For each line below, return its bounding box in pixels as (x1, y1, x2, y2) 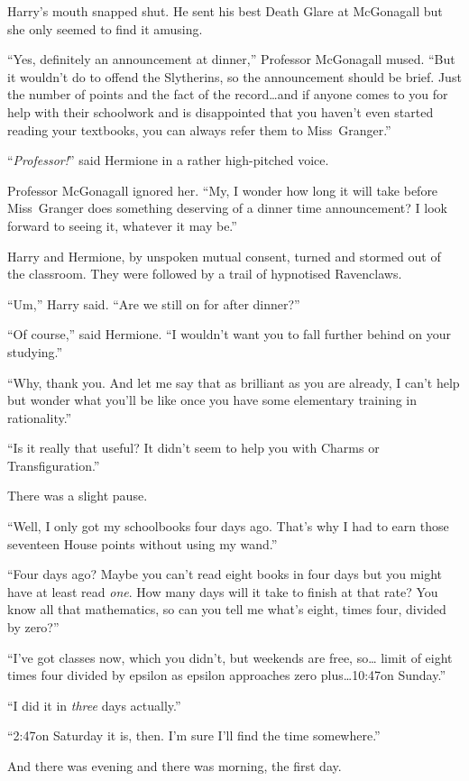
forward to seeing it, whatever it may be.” (7, 216, 237, 234)
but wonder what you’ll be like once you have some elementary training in (7, 390, 418, 409)
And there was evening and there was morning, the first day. (7, 757, 342, 775)
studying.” (7, 342, 63, 361)
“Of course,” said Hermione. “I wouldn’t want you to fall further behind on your (7, 325, 451, 344)
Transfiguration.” (7, 455, 100, 474)
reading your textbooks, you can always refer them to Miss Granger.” (7, 120, 391, 139)
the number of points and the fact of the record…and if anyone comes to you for (7, 85, 448, 104)
